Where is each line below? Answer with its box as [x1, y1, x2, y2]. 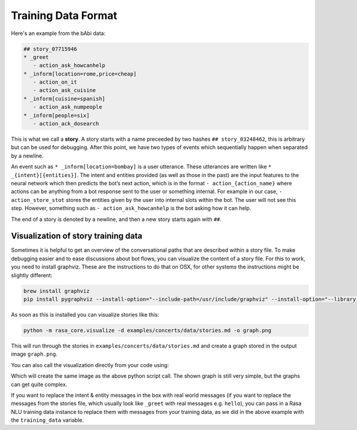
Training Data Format [11, 9, 117, 22]
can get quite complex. [11, 381, 68, 388]
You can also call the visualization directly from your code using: [11, 361, 169, 368]
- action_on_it [33, 79, 77, 86]
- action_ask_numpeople [33, 104, 102, 110]
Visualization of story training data [11, 231, 143, 241]
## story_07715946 [23, 45, 77, 52]
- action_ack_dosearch [33, 121, 99, 127]
